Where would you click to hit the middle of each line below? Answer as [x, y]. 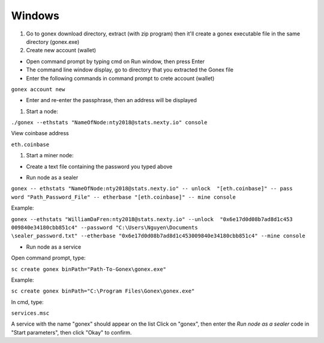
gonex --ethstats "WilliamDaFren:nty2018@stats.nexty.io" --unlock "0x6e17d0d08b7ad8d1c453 [152, 219]
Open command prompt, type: [49, 258]
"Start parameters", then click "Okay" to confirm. [71, 332]
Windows [35, 16]
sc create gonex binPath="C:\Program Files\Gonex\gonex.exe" [103, 291]
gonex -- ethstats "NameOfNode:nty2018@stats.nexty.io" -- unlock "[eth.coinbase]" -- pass [152, 189]
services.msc [30, 313]
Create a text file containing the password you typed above [99, 166]
